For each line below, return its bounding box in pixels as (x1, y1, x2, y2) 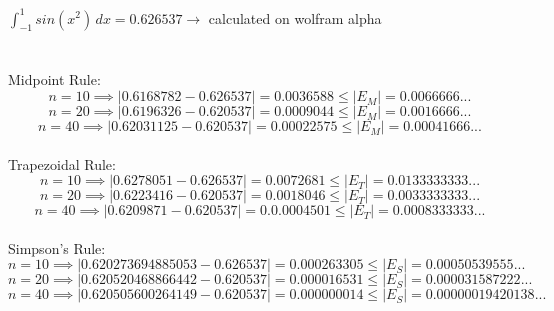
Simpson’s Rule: (8, 237, 106, 258)
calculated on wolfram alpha (208, 7, 382, 28)
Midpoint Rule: (8, 69, 101, 90)
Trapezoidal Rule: (8, 153, 116, 174)
